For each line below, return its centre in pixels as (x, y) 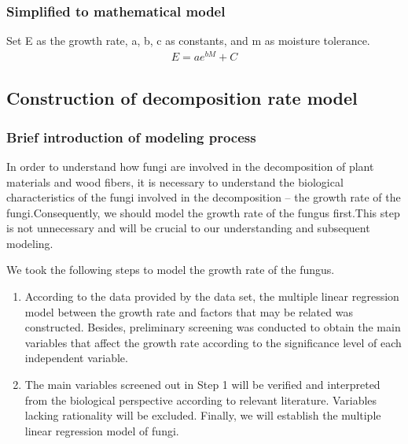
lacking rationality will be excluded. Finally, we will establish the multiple (203, 415)
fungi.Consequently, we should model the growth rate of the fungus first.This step (203, 212)
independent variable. (76, 358)
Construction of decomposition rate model (182, 98)
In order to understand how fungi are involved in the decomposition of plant (190, 166)
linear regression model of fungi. (102, 430)
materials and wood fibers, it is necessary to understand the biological (175, 181)
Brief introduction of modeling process (131, 137)
